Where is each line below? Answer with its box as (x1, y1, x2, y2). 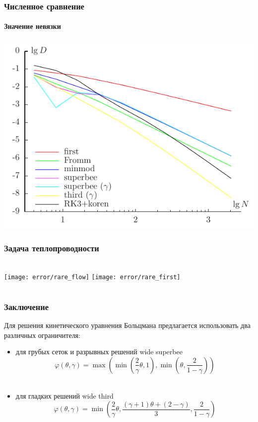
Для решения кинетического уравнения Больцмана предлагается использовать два (4, 320, 251, 330)
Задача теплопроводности (4, 242, 99, 254)
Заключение (4, 300, 49, 313)
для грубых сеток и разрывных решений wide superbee (15, 346, 183, 357)
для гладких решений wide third (15, 390, 114, 401)
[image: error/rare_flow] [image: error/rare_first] (4, 274, 181, 281)
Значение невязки (4, 21, 61, 31)
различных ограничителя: (4, 329, 80, 340)
